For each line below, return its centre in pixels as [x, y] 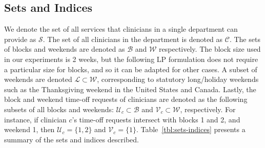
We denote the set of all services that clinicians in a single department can [121, 29]
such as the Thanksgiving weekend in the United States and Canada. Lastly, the [130, 89]
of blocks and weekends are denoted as [65, 49]
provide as [20, 39]
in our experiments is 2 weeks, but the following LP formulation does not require [131, 59]
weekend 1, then [29, 129]
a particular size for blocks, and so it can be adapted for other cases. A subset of [131, 69]
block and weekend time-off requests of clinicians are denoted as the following [126, 99]
